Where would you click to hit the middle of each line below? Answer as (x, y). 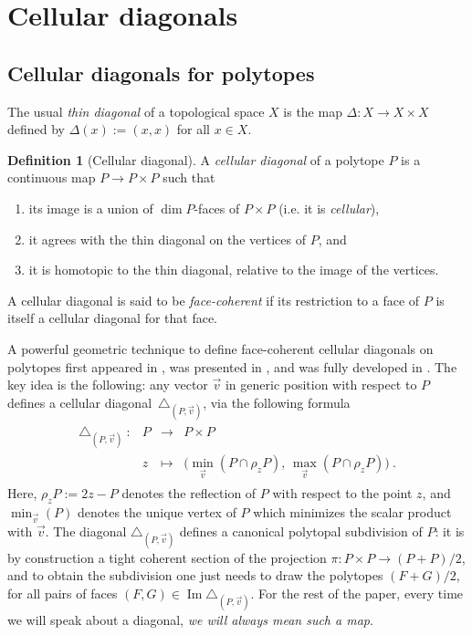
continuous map (52, 177)
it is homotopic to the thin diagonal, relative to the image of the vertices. (234, 270)
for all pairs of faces (63, 593)
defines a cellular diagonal (80, 402)
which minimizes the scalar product (352, 511)
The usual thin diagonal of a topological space (136, 111)
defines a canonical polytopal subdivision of (301, 531)
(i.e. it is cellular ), (329, 208)
